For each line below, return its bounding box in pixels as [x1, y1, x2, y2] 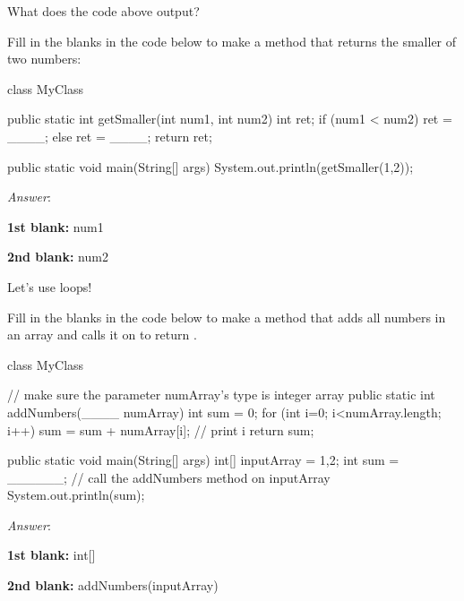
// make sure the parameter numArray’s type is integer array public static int [7, 385, 435, 404]
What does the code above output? [7, 2, 200, 20]
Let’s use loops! [7, 277, 92, 296]
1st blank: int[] [7, 545, 96, 564]
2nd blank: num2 [7, 247, 108, 266]
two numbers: [7, 49, 82, 68]
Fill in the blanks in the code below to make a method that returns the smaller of [7, 31, 457, 50]
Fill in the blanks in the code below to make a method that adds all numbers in [7, 307, 446, 326]
